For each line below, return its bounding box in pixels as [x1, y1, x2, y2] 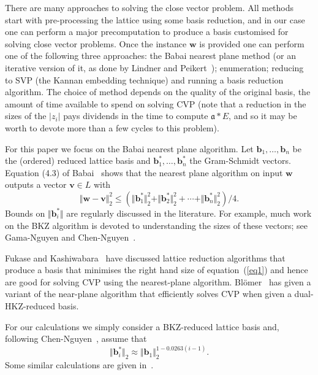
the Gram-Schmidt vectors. [189, 154, 291, 167]
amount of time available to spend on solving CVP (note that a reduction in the [5, 97, 306, 110]
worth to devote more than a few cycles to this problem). [5, 121, 219, 134]
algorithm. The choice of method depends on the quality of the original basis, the [5, 85, 311, 98]
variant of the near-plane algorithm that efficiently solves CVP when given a [5, 287, 292, 300]
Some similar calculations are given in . [5, 358, 154, 371]
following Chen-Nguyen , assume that [5, 332, 147, 345]
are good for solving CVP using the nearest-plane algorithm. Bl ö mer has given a [5, 275, 311, 288]
